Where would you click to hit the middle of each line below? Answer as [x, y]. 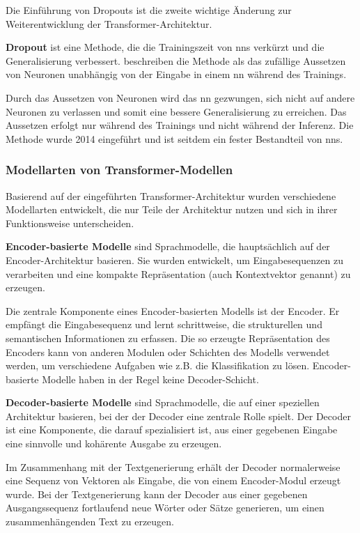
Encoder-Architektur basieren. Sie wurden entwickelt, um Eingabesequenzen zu [174, 260]
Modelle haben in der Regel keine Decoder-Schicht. [150, 379]
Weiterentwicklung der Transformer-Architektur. [109, 23]
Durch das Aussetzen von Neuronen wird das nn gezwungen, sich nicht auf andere [180, 97]
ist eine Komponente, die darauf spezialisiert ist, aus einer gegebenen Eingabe [172, 430]
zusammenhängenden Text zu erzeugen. [90, 522]
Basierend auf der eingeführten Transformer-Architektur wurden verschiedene [171, 195]
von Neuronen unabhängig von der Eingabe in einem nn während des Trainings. [176, 74]
